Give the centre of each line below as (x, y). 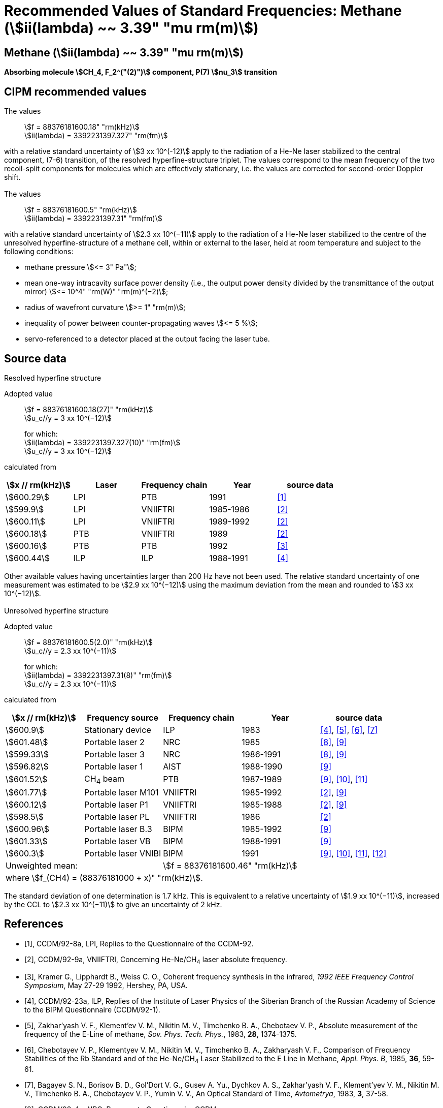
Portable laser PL (117, 817)
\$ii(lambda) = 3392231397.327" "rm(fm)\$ (96, 136)
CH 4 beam (105, 779)
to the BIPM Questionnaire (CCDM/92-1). (92, 1010)
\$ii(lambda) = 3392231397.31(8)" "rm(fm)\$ (98, 675)
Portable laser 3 (114, 754)
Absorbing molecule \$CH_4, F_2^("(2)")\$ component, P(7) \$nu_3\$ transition (141, 72)
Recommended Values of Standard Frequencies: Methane (203, 11)
